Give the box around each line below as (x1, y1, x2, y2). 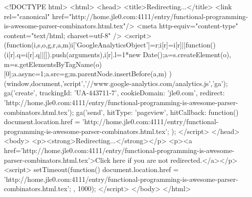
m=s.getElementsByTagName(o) (4, 59, 102, 69)
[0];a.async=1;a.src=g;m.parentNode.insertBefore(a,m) (4, 68, 167, 79)
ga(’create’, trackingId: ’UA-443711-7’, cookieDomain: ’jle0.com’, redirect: (4, 88, 225, 98)
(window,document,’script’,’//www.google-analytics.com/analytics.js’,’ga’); (4, 78, 228, 88)
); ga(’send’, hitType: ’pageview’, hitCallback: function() (69, 107, 239, 117)
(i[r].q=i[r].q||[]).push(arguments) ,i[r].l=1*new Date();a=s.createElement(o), (4, 49, 231, 59)
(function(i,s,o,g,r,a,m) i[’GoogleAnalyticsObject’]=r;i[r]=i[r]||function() (4, 40, 216, 50)
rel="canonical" (4, 11, 50, 21)
